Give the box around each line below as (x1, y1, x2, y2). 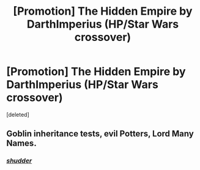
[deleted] (6, 111, 29, 118)
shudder (6, 157, 32, 165)
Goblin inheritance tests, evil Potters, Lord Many (6, 128, 194, 139)
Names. (6, 138, 37, 149)
